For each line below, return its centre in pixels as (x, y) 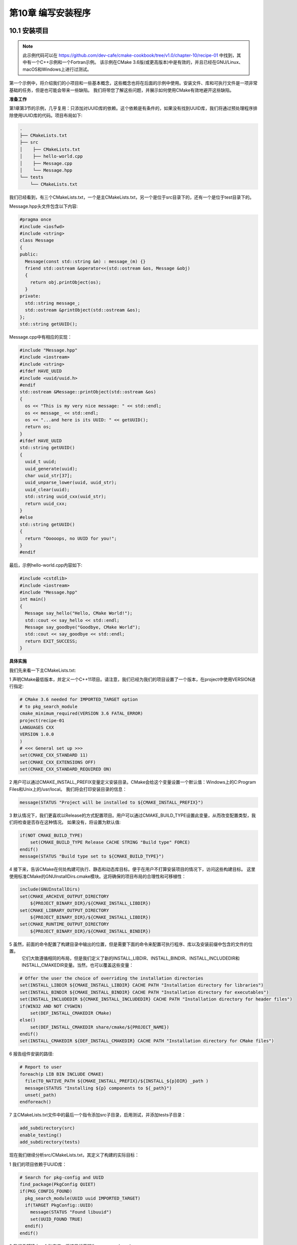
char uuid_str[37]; (49, 476)
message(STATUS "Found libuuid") (71, 1212)
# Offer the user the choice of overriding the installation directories (111, 978)
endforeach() (36, 1102)
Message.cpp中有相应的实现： (41, 337)
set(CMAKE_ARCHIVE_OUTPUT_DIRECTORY (64, 896)
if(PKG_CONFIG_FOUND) (46, 1191)
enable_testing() (41, 1135)
